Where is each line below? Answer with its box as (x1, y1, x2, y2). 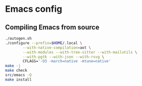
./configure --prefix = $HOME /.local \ (5, 40, 83, 45)
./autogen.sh (5, 36, 32, 41)
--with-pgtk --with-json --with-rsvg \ (23, 54, 105, 59)
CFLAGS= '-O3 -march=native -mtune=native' (23, 59, 111, 64)
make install (5, 77, 32, 82)
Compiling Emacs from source (5, 23, 100, 31)
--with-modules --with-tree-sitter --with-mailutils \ (23, 50, 138, 55)
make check (5, 68, 28, 73)
